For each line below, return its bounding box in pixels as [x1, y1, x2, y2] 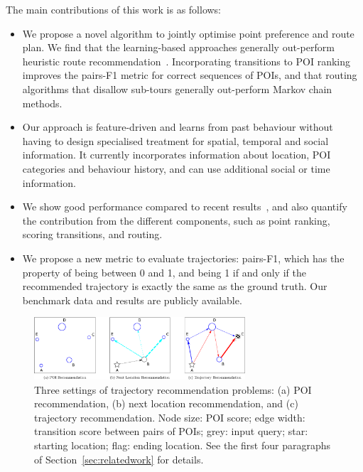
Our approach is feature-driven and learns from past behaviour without [22, 119, 333, 134]
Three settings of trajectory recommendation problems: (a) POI [34, 382, 312, 397]
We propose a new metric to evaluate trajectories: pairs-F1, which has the [22, 250, 345, 265]
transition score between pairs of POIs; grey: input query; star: [34, 424, 308, 439]
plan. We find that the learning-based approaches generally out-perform [22, 40, 335, 55]
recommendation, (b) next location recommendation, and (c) [34, 396, 298, 411]
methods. [22, 95, 63, 110]
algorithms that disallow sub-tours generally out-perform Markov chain [22, 81, 332, 96]
